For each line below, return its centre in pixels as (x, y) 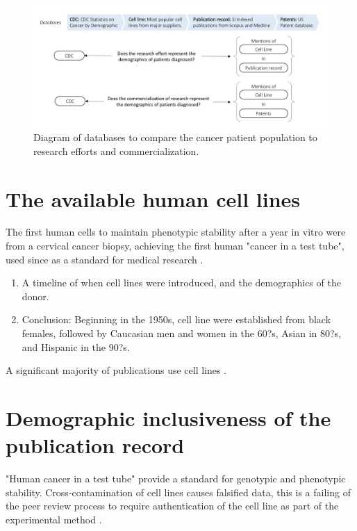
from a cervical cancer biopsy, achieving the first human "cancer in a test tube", (175, 246)
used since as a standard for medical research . (105, 259)
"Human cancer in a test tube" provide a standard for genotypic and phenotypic (176, 479)
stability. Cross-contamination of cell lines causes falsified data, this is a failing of (178, 492)
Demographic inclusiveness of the (168, 418)
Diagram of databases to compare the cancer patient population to (175, 137)
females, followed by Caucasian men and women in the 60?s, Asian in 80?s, (182, 333)
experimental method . (54, 519)
